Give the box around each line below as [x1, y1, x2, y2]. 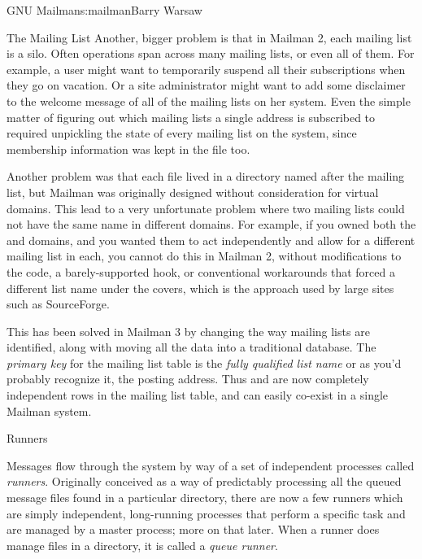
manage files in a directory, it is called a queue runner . [7, 536, 278, 553]
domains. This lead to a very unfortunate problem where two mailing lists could [7, 199, 405, 216]
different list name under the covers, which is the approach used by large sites [7, 279, 394, 296]
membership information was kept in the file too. [7, 140, 250, 157]
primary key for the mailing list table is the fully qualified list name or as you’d [7, 354, 402, 371]
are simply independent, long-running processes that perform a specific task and [7, 504, 406, 522]
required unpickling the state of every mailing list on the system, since [7, 124, 357, 142]
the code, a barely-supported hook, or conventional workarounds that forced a [7, 263, 395, 280]
